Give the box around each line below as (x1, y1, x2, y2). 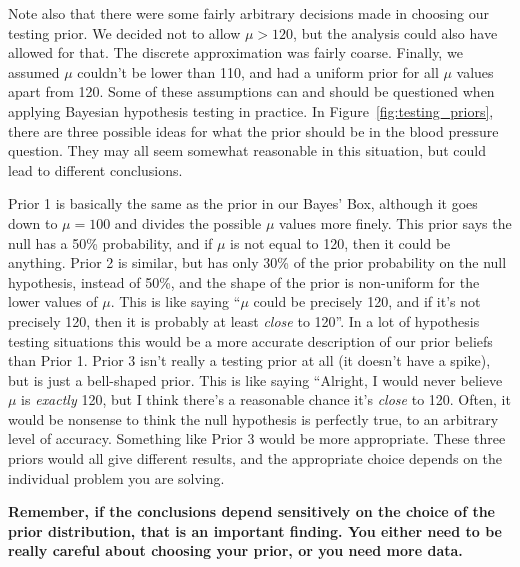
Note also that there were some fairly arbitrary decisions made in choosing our (8, 3, 489, 23)
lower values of (8, 291, 98, 312)
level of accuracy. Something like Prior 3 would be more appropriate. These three (8, 428, 506, 449)
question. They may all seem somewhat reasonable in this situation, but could (8, 140, 487, 161)
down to (8, 212, 58, 233)
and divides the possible (114, 212, 262, 233)
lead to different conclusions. (8, 159, 183, 180)
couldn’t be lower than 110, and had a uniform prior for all (77, 61, 439, 82)
